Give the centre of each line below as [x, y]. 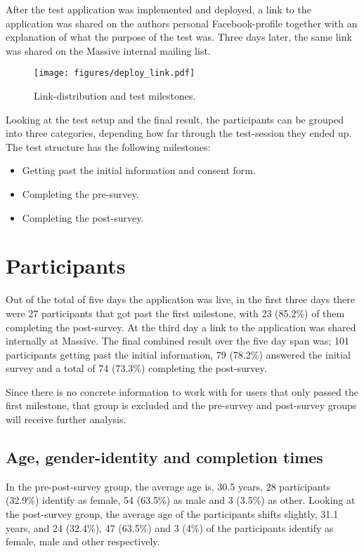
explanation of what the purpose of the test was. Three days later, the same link [179, 37]
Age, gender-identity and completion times [164, 457]
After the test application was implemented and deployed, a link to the [158, 9]
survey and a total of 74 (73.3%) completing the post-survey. [136, 368]
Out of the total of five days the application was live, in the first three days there [181, 299]
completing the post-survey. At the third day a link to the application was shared [181, 327]
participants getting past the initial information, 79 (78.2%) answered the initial [178, 354]
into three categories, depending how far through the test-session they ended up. [179, 133]
